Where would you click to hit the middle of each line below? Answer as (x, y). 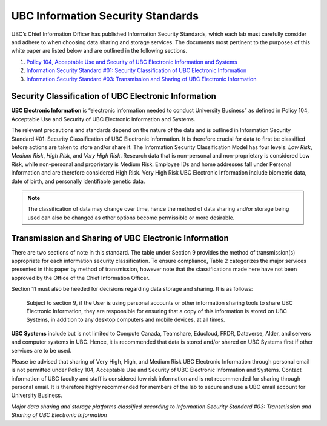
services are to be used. (41, 350)
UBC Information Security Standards (105, 16)
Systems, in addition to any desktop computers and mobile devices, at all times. (126, 320)
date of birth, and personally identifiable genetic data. (78, 181)
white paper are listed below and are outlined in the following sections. (99, 51)
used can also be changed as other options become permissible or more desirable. (131, 218)
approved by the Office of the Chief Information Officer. (81, 278)
